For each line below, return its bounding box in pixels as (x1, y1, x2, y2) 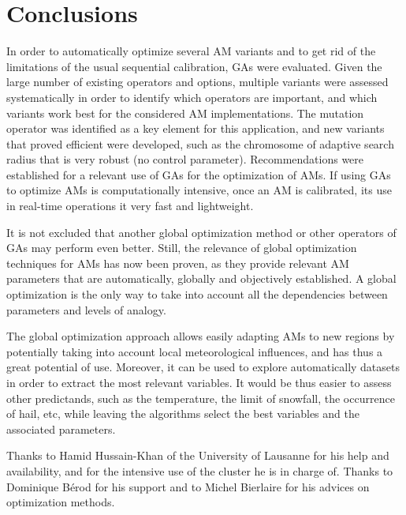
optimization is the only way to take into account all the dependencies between (6, 286, 388, 303)
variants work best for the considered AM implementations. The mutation (6, 104, 364, 121)
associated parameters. (6, 420, 116, 437)
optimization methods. (6, 494, 115, 510)
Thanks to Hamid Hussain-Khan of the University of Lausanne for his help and (6, 447, 389, 464)
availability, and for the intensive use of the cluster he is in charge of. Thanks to (6, 462, 393, 479)
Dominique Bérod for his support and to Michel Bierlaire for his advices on (6, 478, 370, 494)
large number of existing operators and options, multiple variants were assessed (6, 73, 389, 90)
